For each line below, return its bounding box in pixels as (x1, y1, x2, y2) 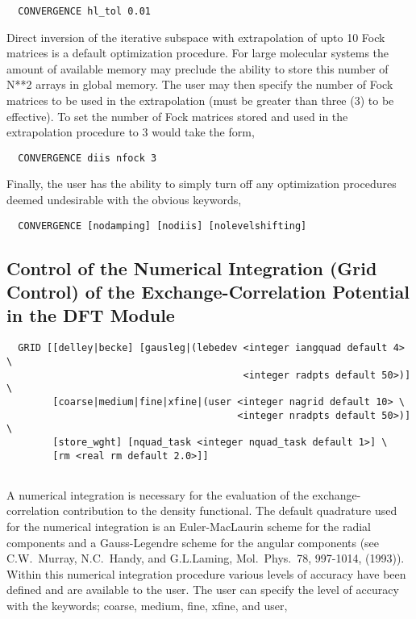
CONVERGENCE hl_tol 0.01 (18, 6, 151, 17)
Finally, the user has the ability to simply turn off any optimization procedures (6, 175, 397, 192)
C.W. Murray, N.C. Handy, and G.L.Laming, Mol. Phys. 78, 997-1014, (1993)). (6, 550, 405, 567)
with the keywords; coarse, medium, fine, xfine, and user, (6, 597, 288, 614)
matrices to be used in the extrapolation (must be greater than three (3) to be (6, 92, 394, 109)
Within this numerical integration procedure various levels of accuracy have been (6, 565, 406, 582)
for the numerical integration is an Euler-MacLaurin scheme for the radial (6, 518, 371, 535)
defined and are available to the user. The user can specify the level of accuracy (6, 581, 399, 598)
